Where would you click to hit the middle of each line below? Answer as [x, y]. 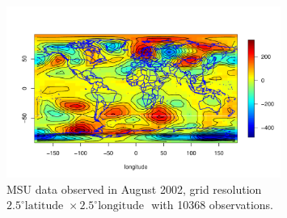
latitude [44, 206]
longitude [121, 206]
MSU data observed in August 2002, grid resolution [134, 189]
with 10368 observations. [212, 205]
